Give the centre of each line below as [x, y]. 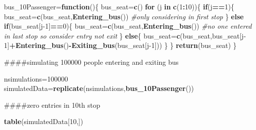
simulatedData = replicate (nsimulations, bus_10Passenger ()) [99, 88]
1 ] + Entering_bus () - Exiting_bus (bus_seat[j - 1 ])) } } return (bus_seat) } [120, 45]
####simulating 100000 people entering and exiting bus [91, 62]
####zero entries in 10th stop [52, 105]
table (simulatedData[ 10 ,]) [44, 121]
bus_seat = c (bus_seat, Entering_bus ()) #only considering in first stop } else [124, 16]
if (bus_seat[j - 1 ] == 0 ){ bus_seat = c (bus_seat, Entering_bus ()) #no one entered [128, 26]
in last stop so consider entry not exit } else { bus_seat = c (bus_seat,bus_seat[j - [125, 35]
